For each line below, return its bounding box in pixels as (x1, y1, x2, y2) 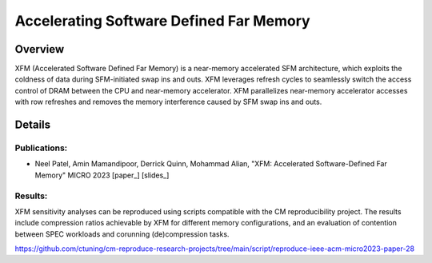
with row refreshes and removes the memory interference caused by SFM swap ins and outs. (14, 97, 322, 107)
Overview (14, 42, 65, 56)
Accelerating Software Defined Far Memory (14, 12, 311, 30)
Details (14, 118, 51, 132)
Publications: (14, 142, 68, 153)
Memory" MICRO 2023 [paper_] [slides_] (34, 170, 170, 180)
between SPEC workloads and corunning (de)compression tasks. (14, 229, 230, 239)
